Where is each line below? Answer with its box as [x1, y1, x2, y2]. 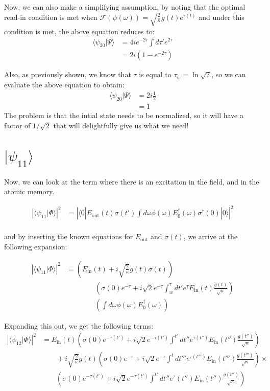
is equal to [139, 69, 171, 80]
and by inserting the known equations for [4, 231, 133, 242]
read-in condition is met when [4, 11, 97, 22]
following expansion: [4, 241, 67, 251]
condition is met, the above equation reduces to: [4, 26, 155, 36]
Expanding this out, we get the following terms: [4, 320, 154, 331]
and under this [199, 11, 244, 22]
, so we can [211, 69, 246, 80]
